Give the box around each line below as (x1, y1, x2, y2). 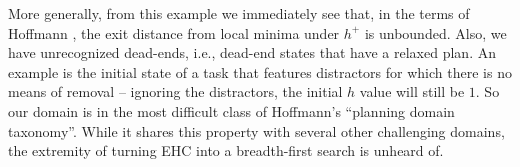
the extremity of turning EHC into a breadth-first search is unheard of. (8, 140, 444, 161)
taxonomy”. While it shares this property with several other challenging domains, (8, 120, 505, 141)
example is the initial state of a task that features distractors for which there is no (8, 61, 512, 82)
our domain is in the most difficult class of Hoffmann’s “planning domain (8, 100, 455, 121)
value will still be (359, 81, 465, 102)
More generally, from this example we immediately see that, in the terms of (8, 3, 470, 23)
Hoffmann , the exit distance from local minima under (8, 22, 340, 43)
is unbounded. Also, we (364, 22, 507, 43)
